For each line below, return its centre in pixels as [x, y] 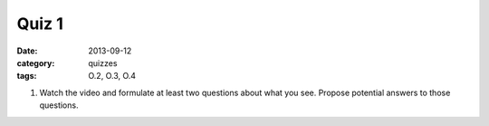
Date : [27, 51]
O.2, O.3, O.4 [112, 76]
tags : [27, 76]
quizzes [103, 63]
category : [36, 63]
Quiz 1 [40, 24]
